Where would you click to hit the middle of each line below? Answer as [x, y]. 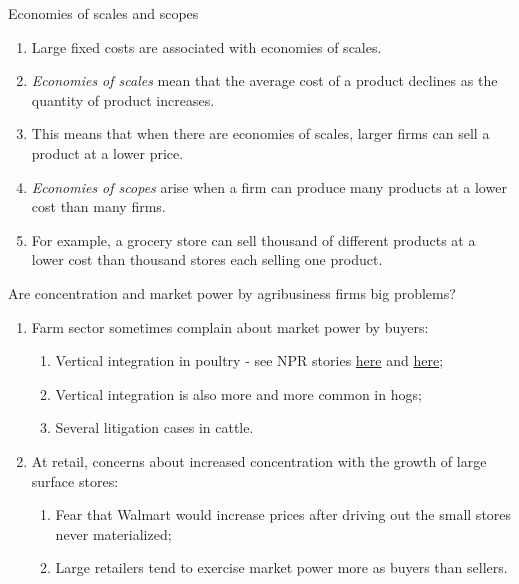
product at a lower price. [107, 152]
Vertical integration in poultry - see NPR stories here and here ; [249, 360]
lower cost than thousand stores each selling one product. [207, 259]
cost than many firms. [98, 206]
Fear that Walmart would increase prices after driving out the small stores [283, 514]
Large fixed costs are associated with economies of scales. [206, 46]
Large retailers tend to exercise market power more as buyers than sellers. [281, 567]
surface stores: [75, 480]
